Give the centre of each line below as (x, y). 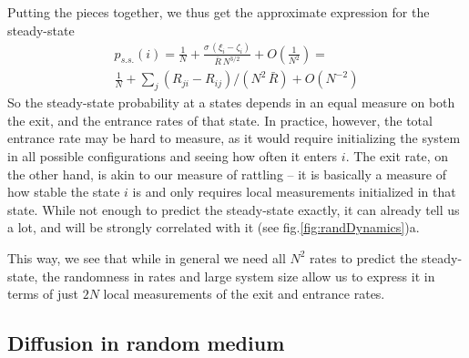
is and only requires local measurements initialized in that (294, 192)
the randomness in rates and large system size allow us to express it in (239, 276)
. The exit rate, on (397, 156)
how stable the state (64, 192)
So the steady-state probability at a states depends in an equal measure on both (231, 102)
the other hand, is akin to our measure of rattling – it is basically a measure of (227, 174)
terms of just (43, 294)
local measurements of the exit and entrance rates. (244, 294)
